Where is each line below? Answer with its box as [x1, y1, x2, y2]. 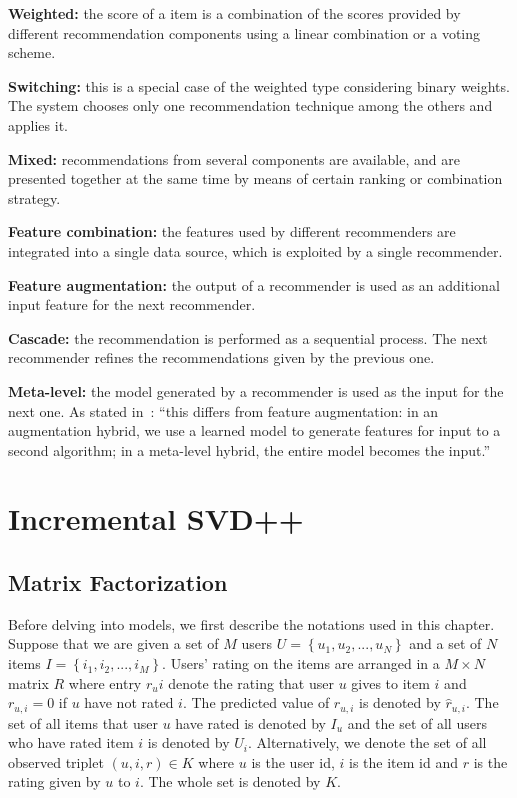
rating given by [8, 771, 101, 792]
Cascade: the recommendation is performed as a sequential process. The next [8, 327, 488, 348]
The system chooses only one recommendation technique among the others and [8, 95, 493, 116]
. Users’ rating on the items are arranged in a [162, 653, 440, 674]
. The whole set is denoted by [139, 771, 321, 792]
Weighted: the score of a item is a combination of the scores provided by [8, 3, 461, 23]
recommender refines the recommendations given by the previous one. [8, 347, 435, 368]
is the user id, [251, 751, 335, 772]
